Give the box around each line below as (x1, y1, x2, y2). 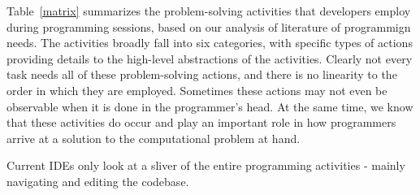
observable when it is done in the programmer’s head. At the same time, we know (6, 97, 414, 115)
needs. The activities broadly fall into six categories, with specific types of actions (6, 34, 413, 51)
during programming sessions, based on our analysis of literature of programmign (6, 18, 411, 35)
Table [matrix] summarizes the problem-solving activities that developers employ (6, 2, 411, 19)
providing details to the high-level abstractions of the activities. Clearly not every (6, 50, 413, 67)
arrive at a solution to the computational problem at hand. (6, 129, 301, 146)
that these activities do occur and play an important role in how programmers (6, 114, 396, 131)
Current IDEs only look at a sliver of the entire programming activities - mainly (6, 157, 405, 174)
